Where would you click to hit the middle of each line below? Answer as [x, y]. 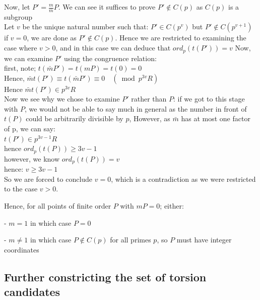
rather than [149, 99]
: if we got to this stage [209, 99]
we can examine [28, 58]
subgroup [18, 16]
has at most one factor [216, 118]
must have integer [204, 240]
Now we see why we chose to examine [62, 99]
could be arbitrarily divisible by [75, 118]
